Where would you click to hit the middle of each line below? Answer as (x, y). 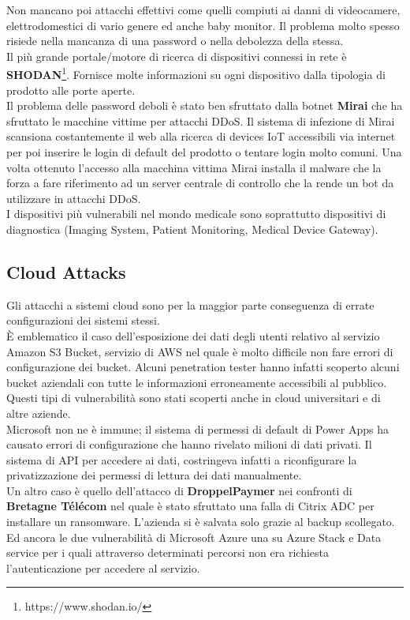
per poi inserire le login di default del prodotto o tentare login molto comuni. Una (204, 152)
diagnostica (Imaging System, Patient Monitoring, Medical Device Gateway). (192, 229)
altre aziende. (39, 413)
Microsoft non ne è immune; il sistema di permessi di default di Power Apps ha (198, 428)
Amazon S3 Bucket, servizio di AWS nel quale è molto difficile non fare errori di (200, 351)
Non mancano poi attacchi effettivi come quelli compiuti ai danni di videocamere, (203, 9)
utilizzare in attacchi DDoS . (74, 198)
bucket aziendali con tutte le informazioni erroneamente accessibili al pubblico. (197, 382)
